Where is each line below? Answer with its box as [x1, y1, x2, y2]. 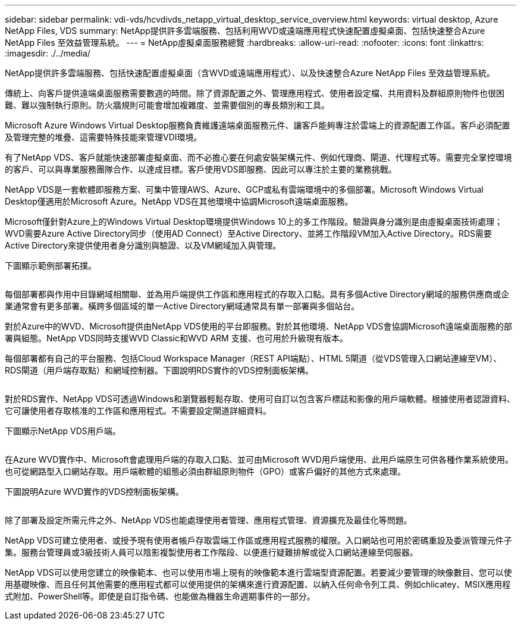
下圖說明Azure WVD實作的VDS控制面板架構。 [5, 486, 184, 497]
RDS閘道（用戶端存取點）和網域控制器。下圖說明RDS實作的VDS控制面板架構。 [5, 365, 313, 375]
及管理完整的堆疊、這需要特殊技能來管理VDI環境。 [5, 132, 202, 142]
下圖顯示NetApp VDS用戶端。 [5, 426, 121, 436]
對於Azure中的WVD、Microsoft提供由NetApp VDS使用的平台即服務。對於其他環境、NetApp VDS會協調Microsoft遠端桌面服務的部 [5, 321, 513, 331]
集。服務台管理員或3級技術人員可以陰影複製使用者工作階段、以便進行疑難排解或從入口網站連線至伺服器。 [5, 547, 418, 557]
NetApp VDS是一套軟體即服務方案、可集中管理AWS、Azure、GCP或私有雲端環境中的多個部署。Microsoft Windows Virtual [5, 184, 484, 194]
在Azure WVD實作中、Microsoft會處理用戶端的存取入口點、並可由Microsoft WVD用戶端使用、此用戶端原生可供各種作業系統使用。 [5, 454, 513, 464]
